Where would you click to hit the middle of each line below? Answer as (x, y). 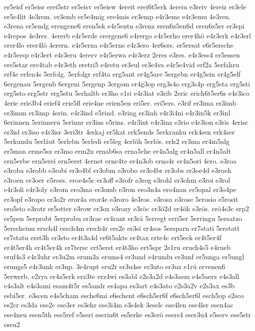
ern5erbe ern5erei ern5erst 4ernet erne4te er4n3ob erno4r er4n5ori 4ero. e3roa (120, 160)
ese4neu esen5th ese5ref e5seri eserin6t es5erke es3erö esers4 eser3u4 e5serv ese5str (127, 314)
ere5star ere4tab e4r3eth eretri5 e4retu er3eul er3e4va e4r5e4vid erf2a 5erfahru (122, 64)
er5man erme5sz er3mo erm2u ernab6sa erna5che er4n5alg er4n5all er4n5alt (117, 151)
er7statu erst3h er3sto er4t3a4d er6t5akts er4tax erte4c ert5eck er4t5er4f (113, 237)
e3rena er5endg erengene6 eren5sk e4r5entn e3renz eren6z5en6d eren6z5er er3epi (124, 26)
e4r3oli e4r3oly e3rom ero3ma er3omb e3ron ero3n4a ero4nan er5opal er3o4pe (120, 189)
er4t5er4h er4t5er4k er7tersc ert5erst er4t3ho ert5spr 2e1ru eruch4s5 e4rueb (117, 247)
